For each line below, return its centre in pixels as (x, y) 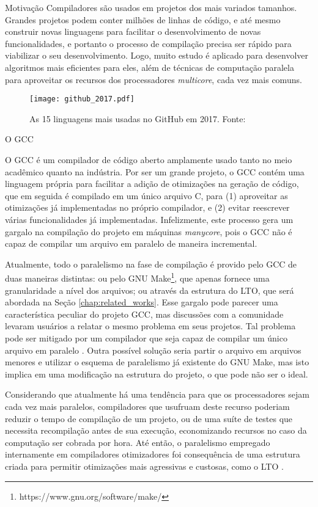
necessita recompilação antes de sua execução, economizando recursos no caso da (156, 430)
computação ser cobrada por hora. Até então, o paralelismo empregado (138, 442)
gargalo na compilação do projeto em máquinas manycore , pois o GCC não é (149, 231)
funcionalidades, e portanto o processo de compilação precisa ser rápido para (148, 43)
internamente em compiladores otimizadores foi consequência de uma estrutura (153, 454)
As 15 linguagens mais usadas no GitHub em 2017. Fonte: (138, 118)
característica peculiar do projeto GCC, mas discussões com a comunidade (144, 314)
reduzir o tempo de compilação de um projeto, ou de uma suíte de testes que (149, 418)
